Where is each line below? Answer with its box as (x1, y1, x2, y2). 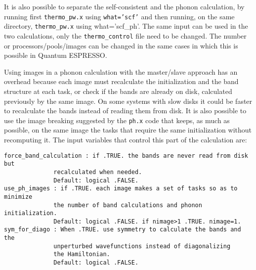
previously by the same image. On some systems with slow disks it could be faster (4, 95, 253, 106)
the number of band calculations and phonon (53, 201, 202, 209)
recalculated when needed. (53, 168, 142, 176)
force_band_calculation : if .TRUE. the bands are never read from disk (4, 152, 248, 159)
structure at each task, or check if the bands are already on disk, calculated (4, 86, 232, 96)
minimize (4, 193, 33, 200)
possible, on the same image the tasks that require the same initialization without (4, 125, 252, 135)
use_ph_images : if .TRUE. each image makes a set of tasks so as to (4, 185, 238, 192)
